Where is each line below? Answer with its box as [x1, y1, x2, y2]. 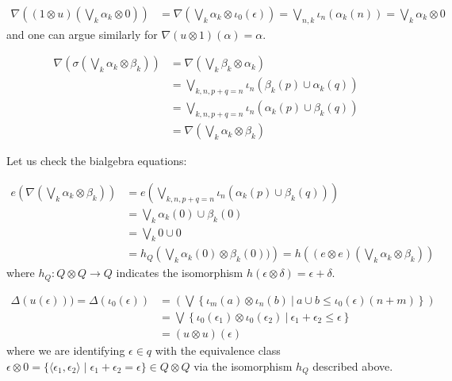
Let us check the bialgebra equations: [6, 152, 187, 169]
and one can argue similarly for [6, 25, 158, 42]
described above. [312, 357, 393, 374]
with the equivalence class [155, 342, 281, 358]
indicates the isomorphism [116, 264, 243, 281]
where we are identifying [6, 342, 125, 358]
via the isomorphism [193, 357, 293, 374]
